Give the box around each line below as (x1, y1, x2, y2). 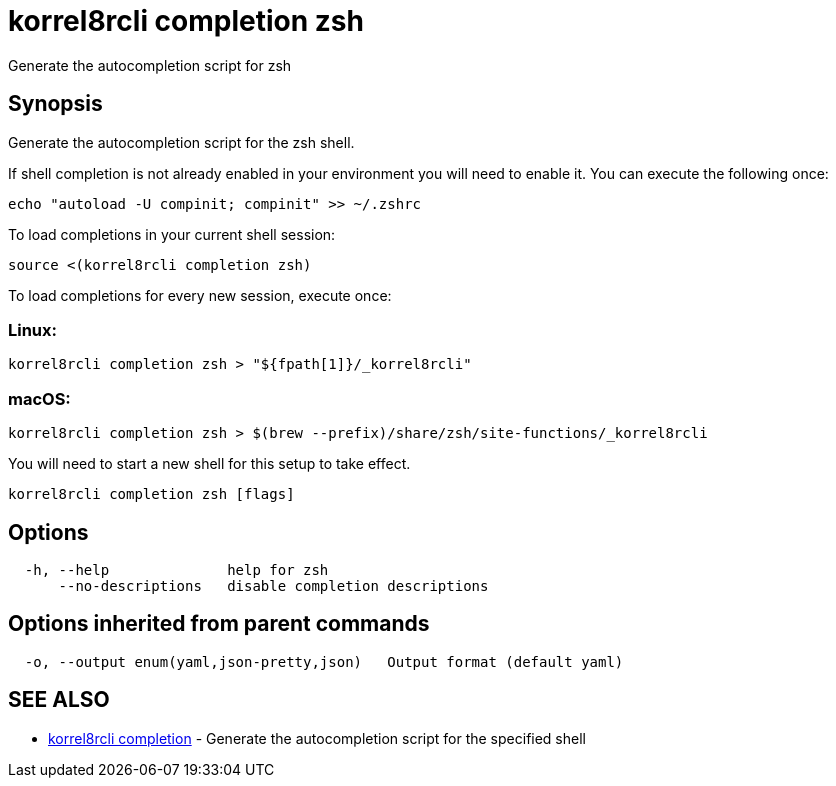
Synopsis (8, 91, 103, 117)
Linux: (8, 319, 58, 340)
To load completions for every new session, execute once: (8, 286, 392, 304)
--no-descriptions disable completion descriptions (58, 577, 489, 594)
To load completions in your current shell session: (8, 225, 336, 243)
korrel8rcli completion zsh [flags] (8, 486, 295, 503)
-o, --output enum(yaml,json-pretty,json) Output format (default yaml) (24, 653, 624, 670)
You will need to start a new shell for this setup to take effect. (8, 455, 411, 473)
